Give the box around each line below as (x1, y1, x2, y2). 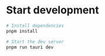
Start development (6, 3, 99, 17)
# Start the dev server (6, 38, 65, 44)
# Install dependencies (6, 23, 65, 29)
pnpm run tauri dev (6, 44, 54, 50)
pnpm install (6, 28, 38, 34)
